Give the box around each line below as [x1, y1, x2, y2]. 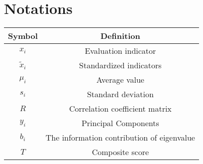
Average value [96, 74, 144, 86]
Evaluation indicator [85, 45, 156, 57]
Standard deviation [87, 88, 154, 100]
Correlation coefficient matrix [69, 103, 172, 115]
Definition [100, 30, 140, 42]
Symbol [8, 30, 38, 42]
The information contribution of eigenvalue [45, 132, 195, 144]
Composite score [92, 146, 149, 158]
